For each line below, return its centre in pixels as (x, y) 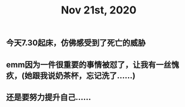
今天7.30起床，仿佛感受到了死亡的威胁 (76, 43)
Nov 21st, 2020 (99, 10)
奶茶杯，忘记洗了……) (95, 76)
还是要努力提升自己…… (49, 97)
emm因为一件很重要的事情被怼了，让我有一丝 (89, 65)
